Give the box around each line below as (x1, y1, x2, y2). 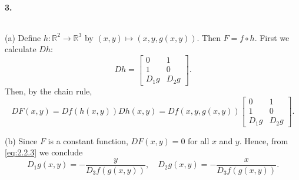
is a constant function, (48, 134, 128, 147)
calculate (5, 43, 36, 55)
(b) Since (5, 134, 38, 147)
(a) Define (5, 31, 41, 43)
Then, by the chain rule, (5, 84, 92, 97)
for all (188, 134, 210, 147)
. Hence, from (239, 134, 288, 147)
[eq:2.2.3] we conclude (5, 146, 83, 158)
